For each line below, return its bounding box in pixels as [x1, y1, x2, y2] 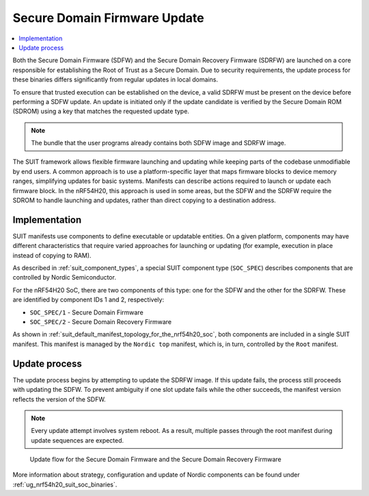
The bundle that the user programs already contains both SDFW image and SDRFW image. [31, 139, 286, 147]
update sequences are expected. [31, 436, 124, 445]
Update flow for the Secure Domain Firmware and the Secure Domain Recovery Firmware [29, 456, 282, 464]
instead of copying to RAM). [12, 251, 92, 260]
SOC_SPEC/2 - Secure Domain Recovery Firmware [29, 318, 172, 326]
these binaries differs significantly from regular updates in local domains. [12, 75, 219, 84]
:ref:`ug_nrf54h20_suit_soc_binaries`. [12, 480, 118, 488]
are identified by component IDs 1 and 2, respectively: [12, 295, 164, 304]
